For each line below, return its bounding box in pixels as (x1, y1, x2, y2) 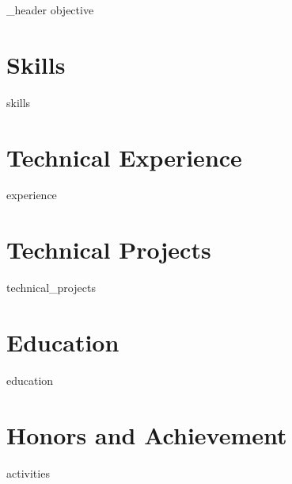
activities (6, 464, 50, 481)
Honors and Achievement (6, 418, 287, 451)
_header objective (6, 2, 94, 17)
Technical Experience (6, 140, 242, 173)
